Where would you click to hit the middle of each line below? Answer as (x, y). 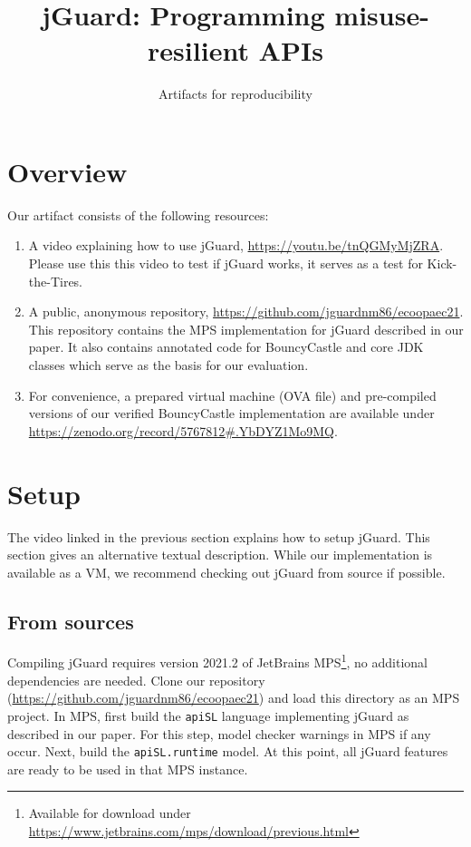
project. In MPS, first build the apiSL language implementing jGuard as (208, 715)
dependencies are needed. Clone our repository (136, 680)
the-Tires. (56, 281)
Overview (67, 171)
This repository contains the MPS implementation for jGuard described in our (246, 329)
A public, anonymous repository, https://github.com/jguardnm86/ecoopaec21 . (246, 312)
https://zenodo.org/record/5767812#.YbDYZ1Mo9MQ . (183, 430)
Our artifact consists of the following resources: (138, 214)
